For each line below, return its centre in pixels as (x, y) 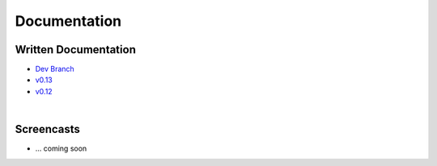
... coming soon (61, 148)
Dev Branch (55, 69)
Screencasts (48, 129)
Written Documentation (76, 50)
